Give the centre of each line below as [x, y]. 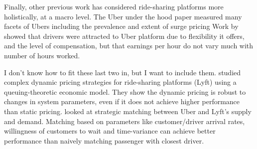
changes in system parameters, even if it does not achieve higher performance [122, 101]
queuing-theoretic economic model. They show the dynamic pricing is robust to [125, 91]
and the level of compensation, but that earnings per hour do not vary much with [129, 46]
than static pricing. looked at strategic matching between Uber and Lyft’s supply [128, 111]
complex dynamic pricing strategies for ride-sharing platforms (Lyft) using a [120, 82]
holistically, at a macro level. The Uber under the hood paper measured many [123, 16]
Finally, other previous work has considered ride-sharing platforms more [114, 6]
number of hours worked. [42, 55]
